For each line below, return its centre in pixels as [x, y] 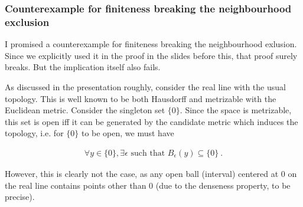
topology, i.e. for [34, 133]
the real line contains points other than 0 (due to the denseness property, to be [148, 185]
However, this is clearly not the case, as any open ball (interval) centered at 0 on [151, 173]
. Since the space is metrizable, [236, 110]
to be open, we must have [128, 133]
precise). [20, 197]
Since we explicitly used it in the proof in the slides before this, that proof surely [151, 55]
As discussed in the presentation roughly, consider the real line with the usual [145, 86]
